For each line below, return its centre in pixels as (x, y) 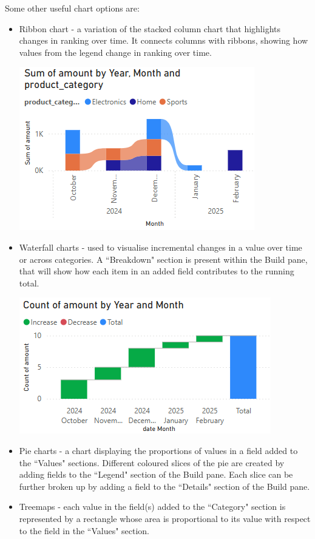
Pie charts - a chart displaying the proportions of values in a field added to (158, 450)
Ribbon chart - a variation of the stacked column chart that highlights (150, 28)
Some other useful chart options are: (72, 8)
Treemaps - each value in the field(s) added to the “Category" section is (152, 507)
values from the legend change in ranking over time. (115, 52)
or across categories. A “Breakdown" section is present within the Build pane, (163, 259)
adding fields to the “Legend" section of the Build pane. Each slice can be (156, 474)
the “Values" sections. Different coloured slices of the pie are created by (152, 462)
